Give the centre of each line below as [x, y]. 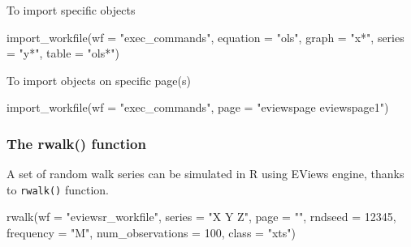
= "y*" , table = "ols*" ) [63, 53]
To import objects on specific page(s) [99, 80]
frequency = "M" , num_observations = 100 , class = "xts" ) [151, 233]
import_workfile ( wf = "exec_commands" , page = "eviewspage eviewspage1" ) [198, 107]
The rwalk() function [76, 143]
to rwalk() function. [58, 189]
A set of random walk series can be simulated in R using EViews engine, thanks [205, 174]
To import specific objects [71, 10]
